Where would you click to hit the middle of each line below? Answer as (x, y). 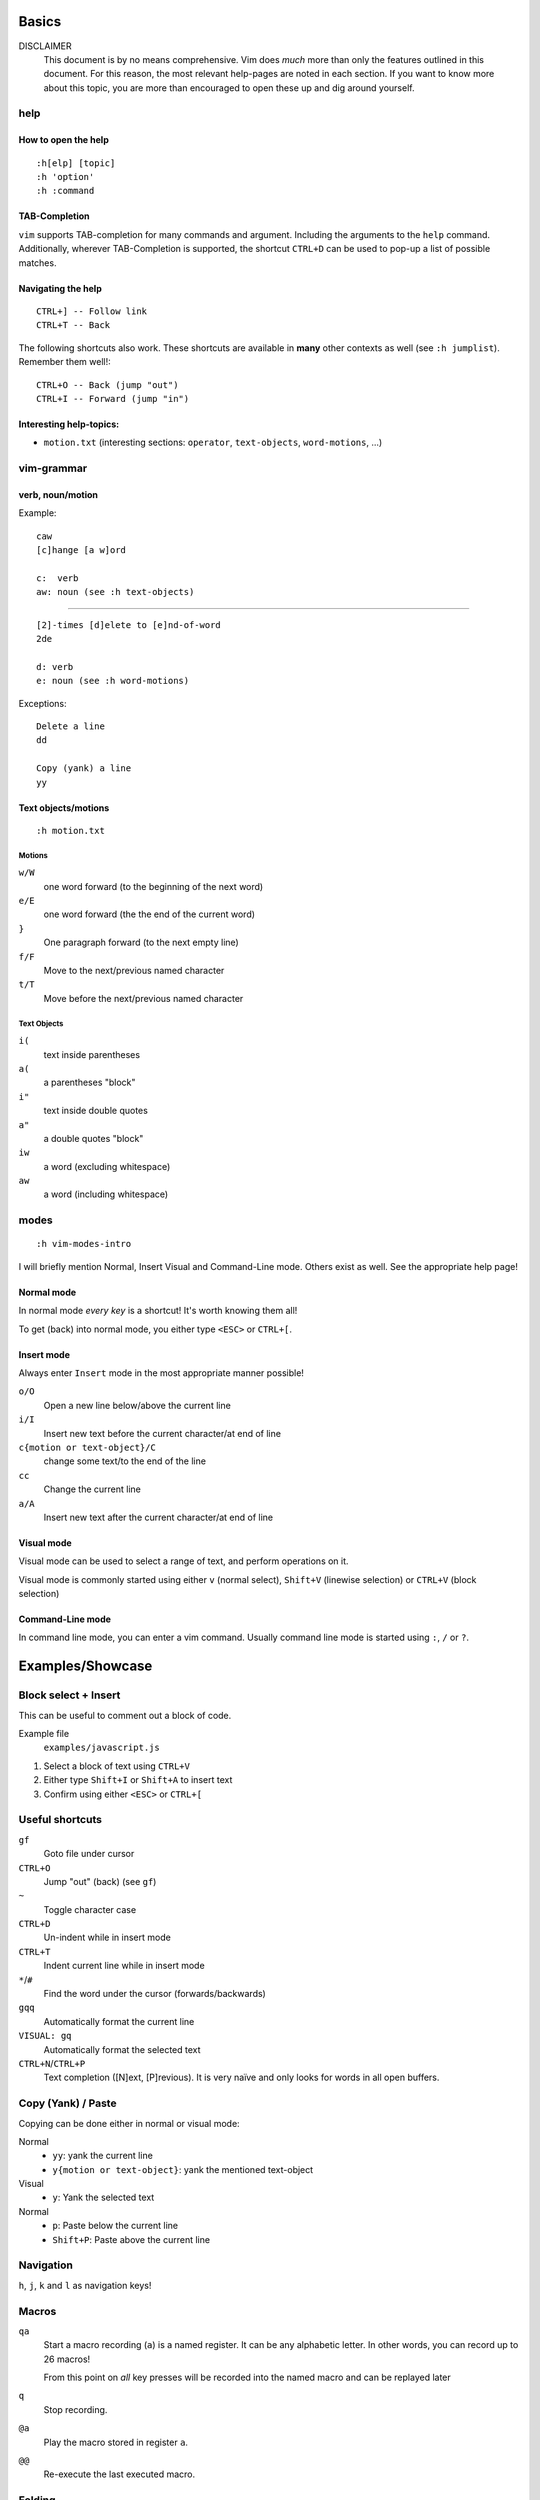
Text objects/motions (64, 807)
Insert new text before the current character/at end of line (162, 1433)
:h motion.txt (70, 830)
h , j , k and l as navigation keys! (85, 2285)
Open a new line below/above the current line (137, 1405)
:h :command (65, 191)
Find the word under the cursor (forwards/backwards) (155, 1994)
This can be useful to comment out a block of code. (125, 1715)
